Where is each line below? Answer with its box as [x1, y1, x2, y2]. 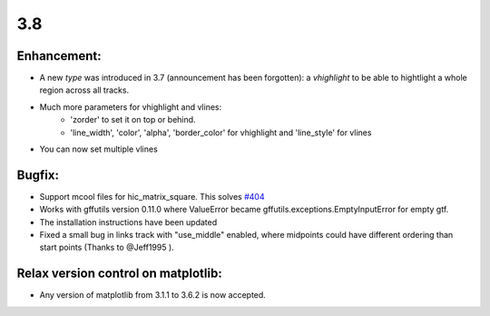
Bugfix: [16, 167, 59, 183]
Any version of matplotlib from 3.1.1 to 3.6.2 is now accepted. [39, 290, 267, 301]
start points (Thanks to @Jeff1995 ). [39, 242, 174, 253]
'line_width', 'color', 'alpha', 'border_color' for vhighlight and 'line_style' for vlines [70, 127, 372, 138]
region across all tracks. [39, 84, 130, 95]
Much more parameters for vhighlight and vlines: [39, 101, 222, 113]
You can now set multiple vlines [39, 143, 158, 154]
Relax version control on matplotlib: [16, 266, 222, 281]
